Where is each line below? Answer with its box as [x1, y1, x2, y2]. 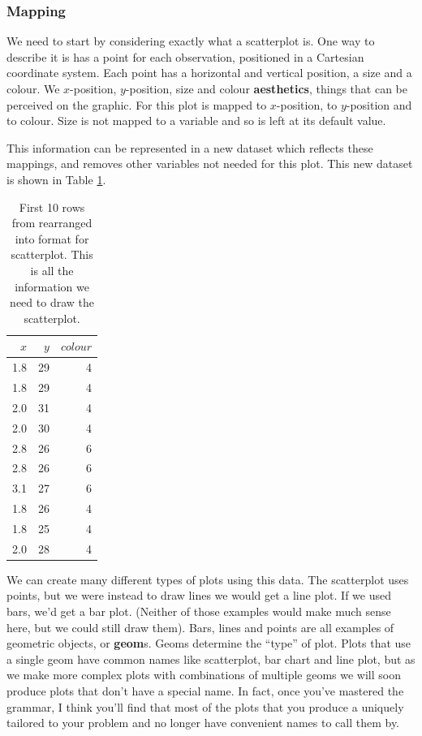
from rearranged [11, 214, 93, 231]
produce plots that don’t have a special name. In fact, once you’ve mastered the [6, 682, 404, 699]
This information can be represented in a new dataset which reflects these [6, 139, 373, 156]
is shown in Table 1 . [6, 170, 106, 187]
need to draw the [10, 294, 94, 311]
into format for [15, 230, 89, 247]
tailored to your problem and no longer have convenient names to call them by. [6, 714, 400, 731]
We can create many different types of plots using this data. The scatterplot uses [6, 570, 409, 588]
